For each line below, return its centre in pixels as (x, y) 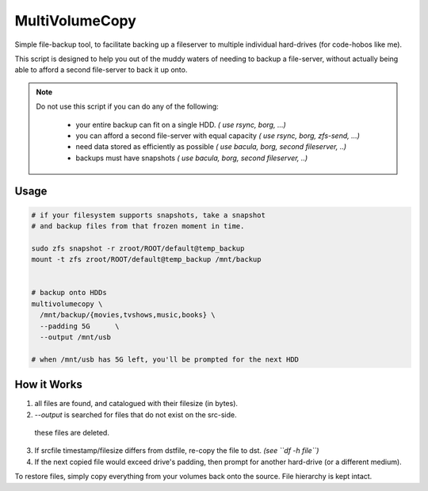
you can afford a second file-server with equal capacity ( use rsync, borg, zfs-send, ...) (218, 136)
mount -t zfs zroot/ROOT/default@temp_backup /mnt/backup (146, 259)
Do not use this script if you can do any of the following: (128, 106)
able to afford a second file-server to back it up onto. (101, 70)
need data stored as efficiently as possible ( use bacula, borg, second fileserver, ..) (211, 147)
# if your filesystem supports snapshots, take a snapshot (148, 215)
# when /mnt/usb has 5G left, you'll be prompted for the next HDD (165, 359)
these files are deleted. (72, 433)
